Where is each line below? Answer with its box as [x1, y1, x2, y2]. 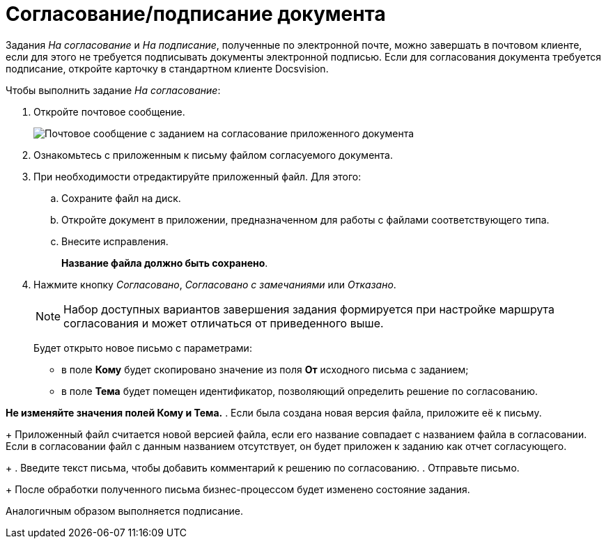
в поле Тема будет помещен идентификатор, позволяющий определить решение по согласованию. [61, 384, 538, 397]
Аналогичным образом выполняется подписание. [6, 504, 243, 517]
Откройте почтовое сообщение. [33, 105, 185, 118]
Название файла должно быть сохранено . [61, 256, 268, 269]
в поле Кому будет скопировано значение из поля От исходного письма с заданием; [61, 363, 469, 375]
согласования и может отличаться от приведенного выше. [63, 316, 384, 330]
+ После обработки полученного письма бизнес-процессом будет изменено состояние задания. [6, 483, 470, 495]
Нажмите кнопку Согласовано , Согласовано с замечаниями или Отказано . [33, 278, 396, 290]
